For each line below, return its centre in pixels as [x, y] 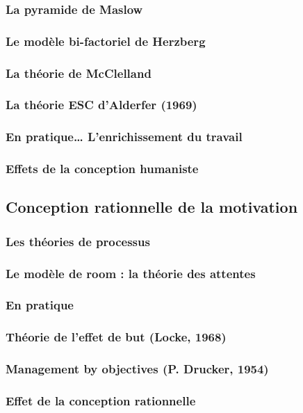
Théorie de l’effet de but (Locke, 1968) [116, 337]
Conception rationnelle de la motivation [152, 207]
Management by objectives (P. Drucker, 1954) [137, 369]
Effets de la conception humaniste [102, 169]
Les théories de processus [78, 241]
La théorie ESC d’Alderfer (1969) [101, 105]
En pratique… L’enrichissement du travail [124, 137]
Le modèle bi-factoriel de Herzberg [106, 41]
